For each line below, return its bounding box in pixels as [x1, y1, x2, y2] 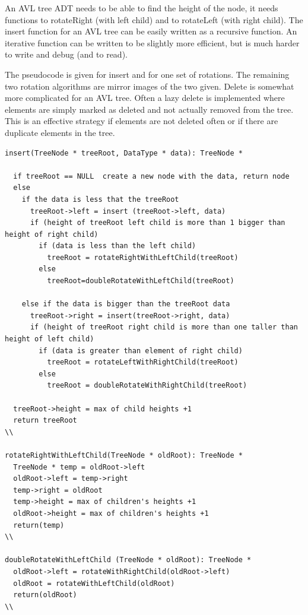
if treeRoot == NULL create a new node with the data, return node [13, 172, 290, 180]
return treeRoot [13, 416, 77, 425]
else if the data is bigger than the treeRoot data [21, 300, 230, 309]
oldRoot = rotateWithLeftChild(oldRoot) [13, 579, 175, 588]
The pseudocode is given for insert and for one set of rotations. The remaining [5, 68, 290, 80]
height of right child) [5, 230, 99, 239]
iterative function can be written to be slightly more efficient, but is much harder [5, 36, 300, 49]
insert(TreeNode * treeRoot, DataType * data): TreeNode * [5, 148, 243, 157]
